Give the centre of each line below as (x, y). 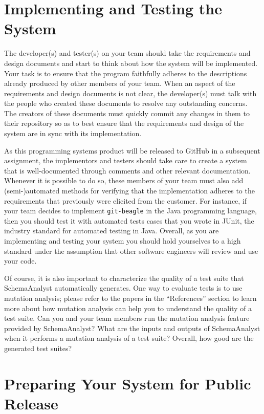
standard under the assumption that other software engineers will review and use (131, 250)
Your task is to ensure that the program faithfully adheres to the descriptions (126, 73)
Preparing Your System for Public (128, 383)
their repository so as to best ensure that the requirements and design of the (124, 123)
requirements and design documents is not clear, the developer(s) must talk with (130, 93)
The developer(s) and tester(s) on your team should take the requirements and (127, 53)
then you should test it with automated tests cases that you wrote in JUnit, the (129, 220)
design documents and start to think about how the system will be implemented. (131, 63)
